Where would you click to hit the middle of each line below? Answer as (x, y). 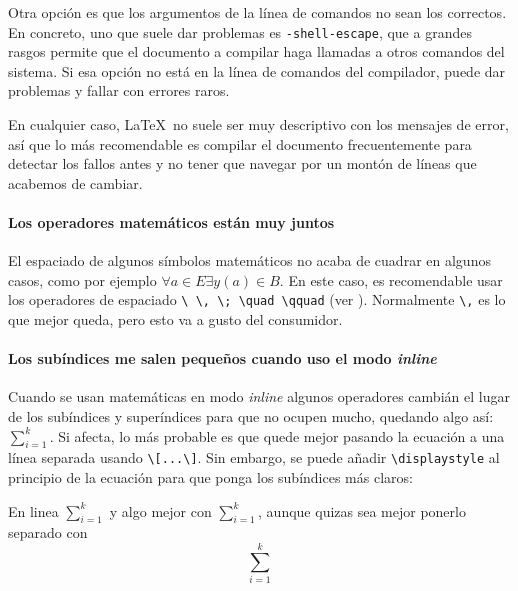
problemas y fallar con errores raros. (119, 90)
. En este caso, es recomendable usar (391, 279)
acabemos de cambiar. (75, 182)
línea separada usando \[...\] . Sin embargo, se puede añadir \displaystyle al (254, 457)
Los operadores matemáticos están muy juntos (171, 222)
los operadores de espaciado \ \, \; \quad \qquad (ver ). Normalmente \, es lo (257, 299)
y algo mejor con (160, 510)
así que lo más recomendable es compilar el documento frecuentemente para (240, 143)
